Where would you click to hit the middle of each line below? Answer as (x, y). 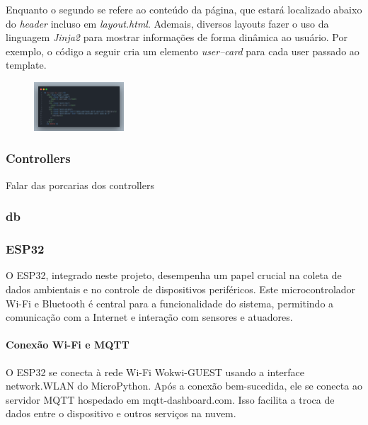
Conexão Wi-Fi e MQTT (68, 345)
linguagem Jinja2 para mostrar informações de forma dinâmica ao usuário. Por (177, 37)
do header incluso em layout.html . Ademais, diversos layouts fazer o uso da (167, 23)
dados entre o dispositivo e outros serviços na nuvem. (121, 413)
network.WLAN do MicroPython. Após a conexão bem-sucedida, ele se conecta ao (184, 386)
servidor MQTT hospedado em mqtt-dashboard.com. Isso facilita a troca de (170, 399)
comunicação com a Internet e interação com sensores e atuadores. (149, 317)
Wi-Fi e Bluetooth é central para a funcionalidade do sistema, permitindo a (170, 303)
